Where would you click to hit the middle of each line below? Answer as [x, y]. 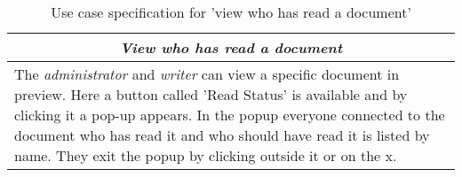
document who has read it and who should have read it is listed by [222, 135]
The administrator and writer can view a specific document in [207, 74]
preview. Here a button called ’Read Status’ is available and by [211, 94]
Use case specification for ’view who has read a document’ [231, 12]
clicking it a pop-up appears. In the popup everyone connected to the [230, 115]
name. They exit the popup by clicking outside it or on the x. [206, 155]
